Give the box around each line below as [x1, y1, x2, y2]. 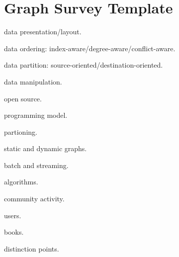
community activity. [4, 193, 65, 204]
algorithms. [4, 176, 38, 187]
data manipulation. [4, 76, 62, 86]
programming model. [4, 110, 68, 120]
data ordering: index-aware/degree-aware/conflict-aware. [4, 43, 176, 53]
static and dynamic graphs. [4, 143, 87, 154]
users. [4, 210, 21, 220]
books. [4, 227, 24, 237]
